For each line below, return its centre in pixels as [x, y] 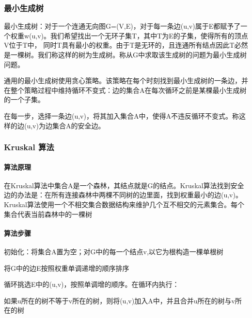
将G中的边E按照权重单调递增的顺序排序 [67, 268]
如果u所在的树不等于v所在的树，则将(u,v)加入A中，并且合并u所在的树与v [119, 300]
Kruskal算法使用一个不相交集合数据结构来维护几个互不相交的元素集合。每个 [124, 204]
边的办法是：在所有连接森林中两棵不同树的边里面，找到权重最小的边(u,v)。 [123, 195]
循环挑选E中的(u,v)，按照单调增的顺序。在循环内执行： [92, 284]
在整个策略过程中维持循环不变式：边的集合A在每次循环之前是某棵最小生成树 [125, 90]
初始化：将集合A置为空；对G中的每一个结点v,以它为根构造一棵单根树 [114, 251]
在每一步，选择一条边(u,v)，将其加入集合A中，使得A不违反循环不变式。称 [121, 115]
